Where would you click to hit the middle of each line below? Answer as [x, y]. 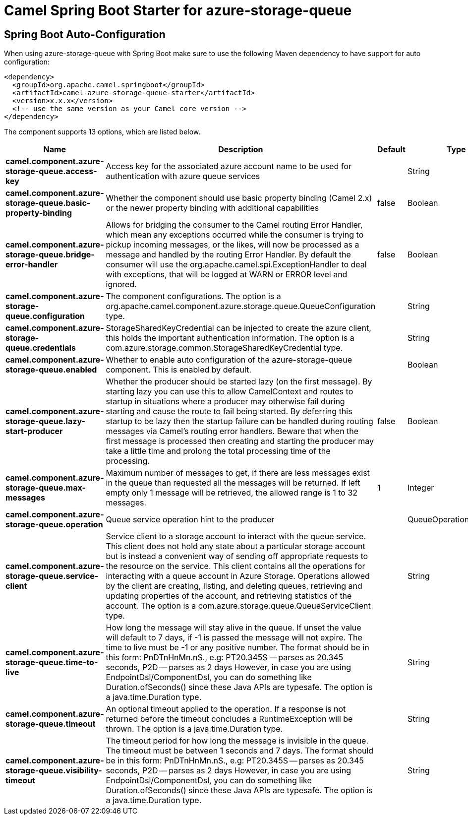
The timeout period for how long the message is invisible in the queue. [237, 741]
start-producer [34, 431]
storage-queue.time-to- [52, 662]
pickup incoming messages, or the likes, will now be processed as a [233, 245]
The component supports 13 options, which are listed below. [102, 132]
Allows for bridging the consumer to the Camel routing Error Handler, [234, 225]
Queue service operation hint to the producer [190, 520]
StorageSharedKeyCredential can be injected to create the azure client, [238, 328]
